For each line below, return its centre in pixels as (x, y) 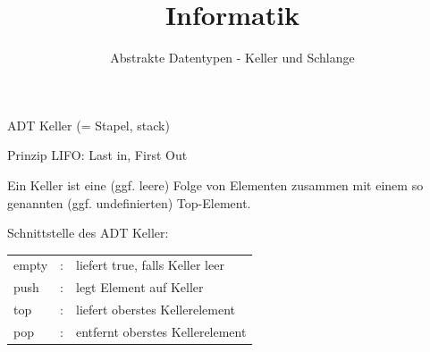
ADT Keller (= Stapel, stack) (89, 125)
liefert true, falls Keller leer (150, 265)
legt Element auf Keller (140, 287)
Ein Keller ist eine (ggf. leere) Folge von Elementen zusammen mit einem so (215, 184)
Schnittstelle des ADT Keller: (88, 233)
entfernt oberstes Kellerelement (161, 331)
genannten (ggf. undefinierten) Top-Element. (129, 202)
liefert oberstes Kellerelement (156, 310)
